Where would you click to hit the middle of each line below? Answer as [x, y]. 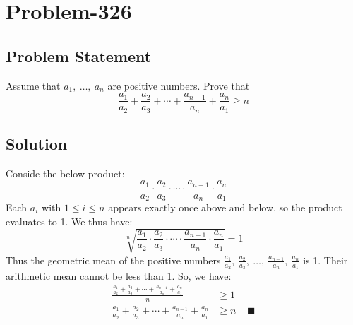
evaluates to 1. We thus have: [69, 221]
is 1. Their [325, 260]
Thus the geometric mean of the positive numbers [113, 260]
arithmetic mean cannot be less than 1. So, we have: [119, 275]
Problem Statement [79, 55]
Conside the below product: [65, 173]
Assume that [33, 85]
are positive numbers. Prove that [179, 85]
